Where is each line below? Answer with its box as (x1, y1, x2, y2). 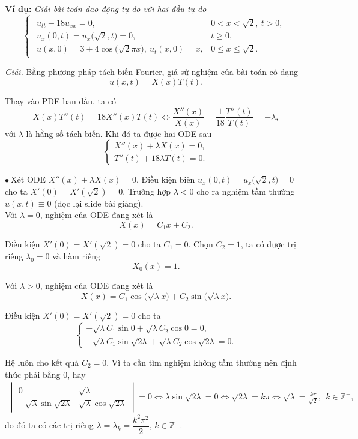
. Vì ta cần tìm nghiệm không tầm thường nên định (106, 356, 297, 368)
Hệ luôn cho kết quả (5, 356, 79, 368)
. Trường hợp (123, 184, 171, 197)
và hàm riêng (52, 249, 100, 262)
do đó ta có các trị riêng (5, 419, 94, 431)
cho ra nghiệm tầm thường (196, 184, 295, 197)
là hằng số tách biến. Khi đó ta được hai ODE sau (26, 127, 212, 139)
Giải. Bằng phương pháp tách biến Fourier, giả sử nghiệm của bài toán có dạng (5, 65, 299, 78)
